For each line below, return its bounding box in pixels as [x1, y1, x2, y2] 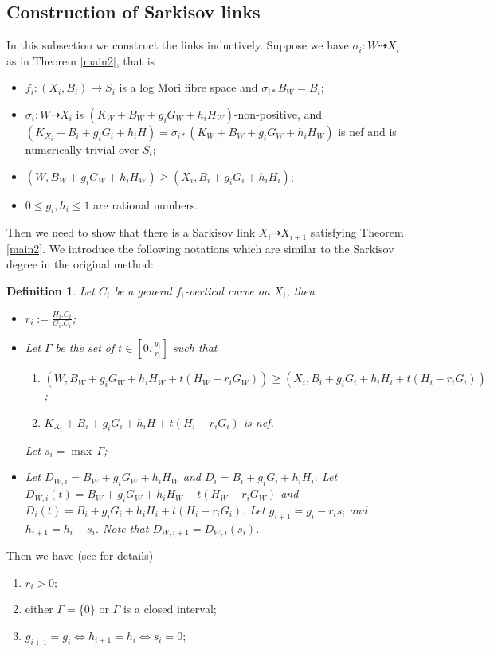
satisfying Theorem [310, 224, 404, 240]
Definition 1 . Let [6, 283, 95, 299]
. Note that [95, 519, 149, 536]
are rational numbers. [93, 196, 198, 213]
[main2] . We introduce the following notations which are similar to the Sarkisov [6, 240, 394, 256]
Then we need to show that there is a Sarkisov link [6, 224, 256, 240]
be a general [114, 283, 172, 299]
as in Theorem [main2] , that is [6, 52, 155, 68]
